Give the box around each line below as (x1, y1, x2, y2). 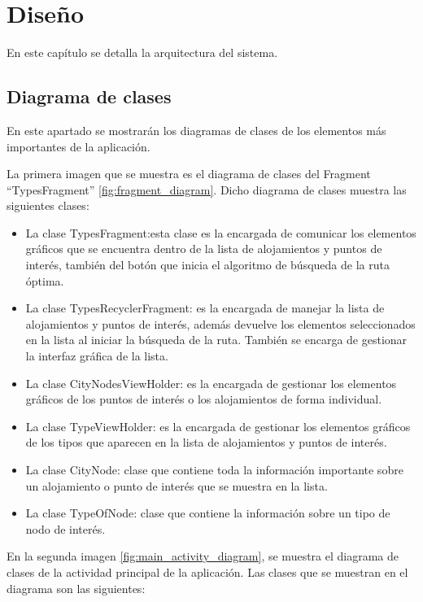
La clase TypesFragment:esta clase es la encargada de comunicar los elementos (25, 224, 416, 241)
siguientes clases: (7, 197, 89, 214)
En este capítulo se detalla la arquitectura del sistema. (7, 44, 278, 61)
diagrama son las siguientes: (7, 579, 146, 596)
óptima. (25, 272, 64, 289)
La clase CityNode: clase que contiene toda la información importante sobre (25, 461, 403, 478)
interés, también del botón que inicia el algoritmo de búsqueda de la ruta (25, 256, 390, 273)
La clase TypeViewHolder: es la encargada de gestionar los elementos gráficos (25, 417, 411, 434)
